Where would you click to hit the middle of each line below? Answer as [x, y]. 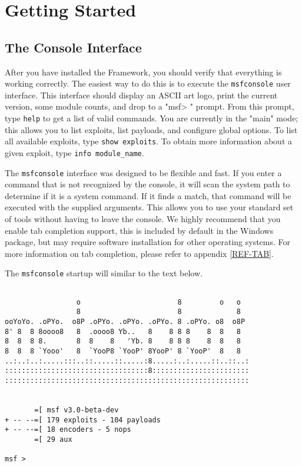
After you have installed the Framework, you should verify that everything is [143, 72]
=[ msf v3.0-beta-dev [77, 410]
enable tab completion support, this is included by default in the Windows [139, 230]
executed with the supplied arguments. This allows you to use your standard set [149, 207]
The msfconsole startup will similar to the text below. [104, 273]
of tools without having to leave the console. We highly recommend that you [143, 219]
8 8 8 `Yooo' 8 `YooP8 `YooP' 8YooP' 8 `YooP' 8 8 [123, 351]
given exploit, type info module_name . [74, 152]
